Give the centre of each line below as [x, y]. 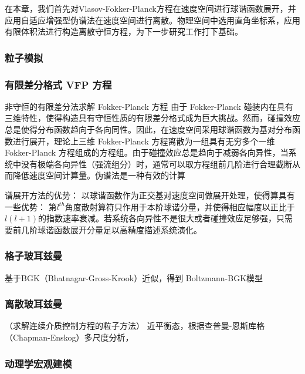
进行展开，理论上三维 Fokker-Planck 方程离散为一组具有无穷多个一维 [144, 141]
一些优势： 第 [31, 206]
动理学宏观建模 [38, 363]
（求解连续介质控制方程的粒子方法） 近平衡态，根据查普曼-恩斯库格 [135, 326]
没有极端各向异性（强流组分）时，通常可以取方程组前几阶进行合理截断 [156, 164]
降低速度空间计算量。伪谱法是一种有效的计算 [99, 175]
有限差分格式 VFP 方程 [58, 84]
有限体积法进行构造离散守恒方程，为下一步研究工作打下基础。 [124, 31]
